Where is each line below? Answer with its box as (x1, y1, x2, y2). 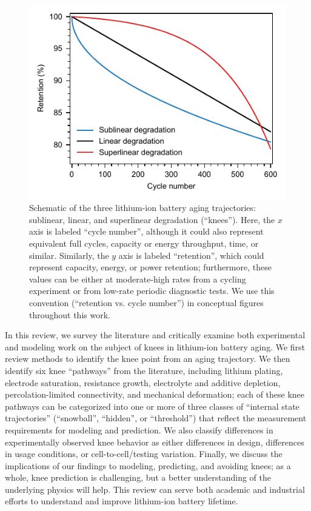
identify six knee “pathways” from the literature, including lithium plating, (5, 364, 283, 376)
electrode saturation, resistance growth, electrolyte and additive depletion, (5, 376, 281, 389)
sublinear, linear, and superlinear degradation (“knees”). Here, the (29, 213, 275, 225)
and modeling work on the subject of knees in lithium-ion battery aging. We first (5, 340, 306, 353)
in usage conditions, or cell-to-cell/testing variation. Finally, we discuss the (5, 447, 283, 460)
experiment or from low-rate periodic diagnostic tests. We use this (29, 284, 275, 297)
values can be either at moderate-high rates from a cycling (29, 272, 246, 285)
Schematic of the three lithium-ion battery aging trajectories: (29, 201, 256, 214)
